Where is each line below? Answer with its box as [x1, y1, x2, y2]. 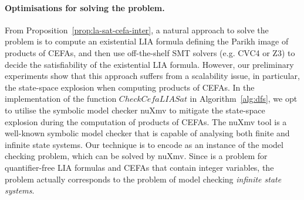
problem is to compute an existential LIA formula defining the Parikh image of [5, 35, 289, 47]
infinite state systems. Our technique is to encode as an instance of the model [5, 138, 283, 150]
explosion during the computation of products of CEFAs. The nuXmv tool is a [5, 115, 287, 127]
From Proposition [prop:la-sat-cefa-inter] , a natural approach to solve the [5, 23, 269, 36]
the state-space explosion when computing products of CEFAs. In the [5, 81, 255, 93]
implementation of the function [5, 92, 117, 105]
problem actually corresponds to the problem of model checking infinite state [5, 173, 282, 185]
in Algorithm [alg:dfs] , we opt [190, 92, 298, 105]
